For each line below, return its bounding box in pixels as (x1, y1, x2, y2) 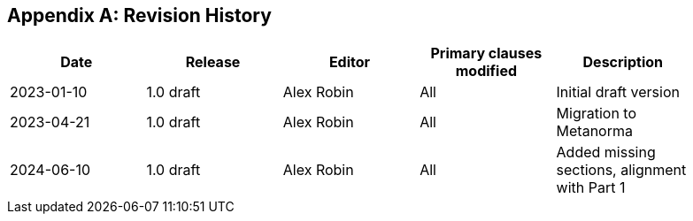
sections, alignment (556, 161, 687, 179)
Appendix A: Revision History (7, 4, 272, 27)
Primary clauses (430, 44, 543, 63)
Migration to (556, 104, 637, 123)
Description (582, 53, 663, 72)
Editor (328, 53, 371, 72)
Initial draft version (556, 83, 680, 102)
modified (455, 62, 518, 80)
